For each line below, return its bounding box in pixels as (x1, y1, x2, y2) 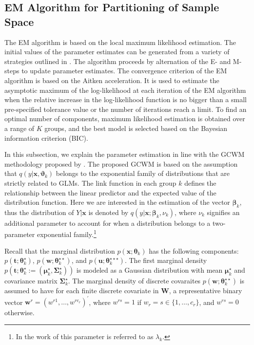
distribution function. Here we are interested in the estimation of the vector (4, 197, 230, 207)
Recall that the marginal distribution (4, 245, 115, 256)
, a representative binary (169, 285, 242, 296)
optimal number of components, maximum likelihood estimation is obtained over (4, 113, 245, 124)
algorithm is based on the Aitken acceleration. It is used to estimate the (4, 75, 219, 85)
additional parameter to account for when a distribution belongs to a (4, 217, 211, 228)
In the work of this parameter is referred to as (16, 331, 154, 342)
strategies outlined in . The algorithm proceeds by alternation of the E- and (4, 56, 231, 66)
